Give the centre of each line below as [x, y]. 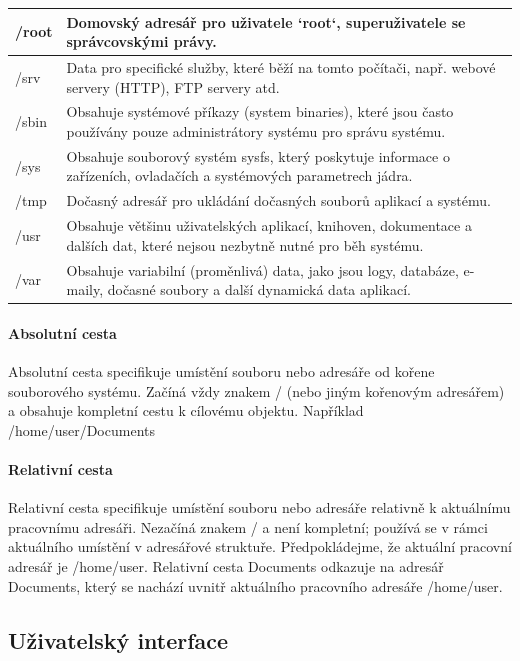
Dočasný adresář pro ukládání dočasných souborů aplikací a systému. [278, 200]
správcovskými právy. [141, 41]
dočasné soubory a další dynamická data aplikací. [259, 289]
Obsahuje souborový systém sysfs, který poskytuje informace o [258, 155]
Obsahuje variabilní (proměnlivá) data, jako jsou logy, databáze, [262, 269]
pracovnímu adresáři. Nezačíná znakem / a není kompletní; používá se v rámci [248, 526]
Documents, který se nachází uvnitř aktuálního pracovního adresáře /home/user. [255, 585]
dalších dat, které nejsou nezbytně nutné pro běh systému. [245, 244]
